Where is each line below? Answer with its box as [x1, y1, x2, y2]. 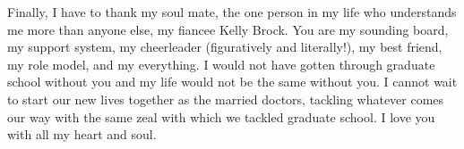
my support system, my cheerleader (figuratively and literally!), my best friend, [7, 37, 443, 56]
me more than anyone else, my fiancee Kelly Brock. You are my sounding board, [7, 20, 449, 38]
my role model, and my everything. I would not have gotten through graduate [7, 54, 435, 73]
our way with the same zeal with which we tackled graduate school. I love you [7, 107, 435, 126]
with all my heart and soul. [7, 125, 157, 144]
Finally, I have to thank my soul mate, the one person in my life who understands [7, 3, 457, 21]
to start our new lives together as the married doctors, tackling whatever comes [7, 89, 444, 108]
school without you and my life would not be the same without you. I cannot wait [7, 72, 458, 91]
